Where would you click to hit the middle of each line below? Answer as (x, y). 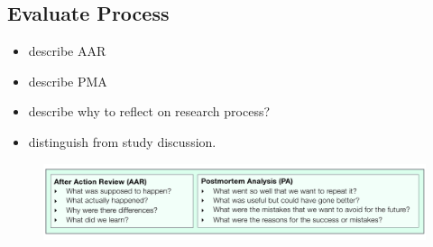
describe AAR (67, 51)
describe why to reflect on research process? (149, 111)
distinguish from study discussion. (122, 141)
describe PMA (68, 81)
